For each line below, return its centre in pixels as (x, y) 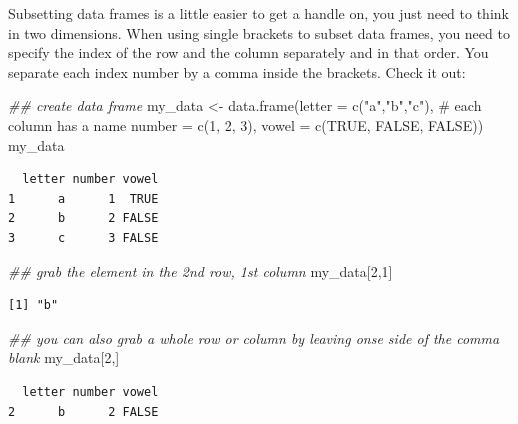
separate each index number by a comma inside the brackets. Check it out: (237, 71)
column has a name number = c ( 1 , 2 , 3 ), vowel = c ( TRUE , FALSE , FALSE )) (246, 124)
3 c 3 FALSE (83, 237)
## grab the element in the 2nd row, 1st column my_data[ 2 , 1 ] (200, 270)
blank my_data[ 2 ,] (64, 357)
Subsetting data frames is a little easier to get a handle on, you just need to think (258, 13)
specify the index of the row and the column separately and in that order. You (248, 52)
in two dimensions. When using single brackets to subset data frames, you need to (259, 32)
